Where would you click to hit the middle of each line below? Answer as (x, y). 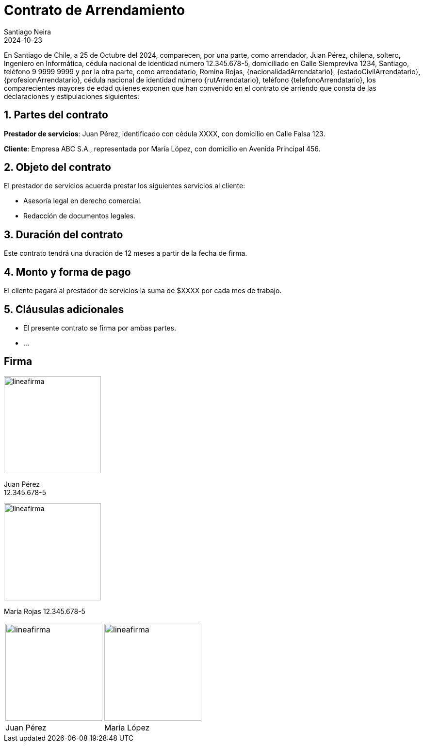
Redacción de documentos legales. (80, 216)
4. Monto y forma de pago (67, 272)
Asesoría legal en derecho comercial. (83, 201)
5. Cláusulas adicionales (64, 309)
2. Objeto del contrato (57, 167)
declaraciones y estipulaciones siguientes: (72, 96)
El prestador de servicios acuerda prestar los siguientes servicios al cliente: (125, 186)
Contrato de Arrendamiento (95, 10)
